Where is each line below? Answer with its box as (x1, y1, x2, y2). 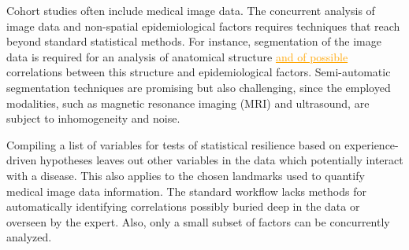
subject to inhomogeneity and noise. (6, 110, 180, 127)
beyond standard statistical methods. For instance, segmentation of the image (6, 33, 381, 50)
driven (6, 152, 37, 168)
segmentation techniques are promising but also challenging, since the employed (6, 79, 391, 95)
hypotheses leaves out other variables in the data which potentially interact (39, 152, 403, 168)
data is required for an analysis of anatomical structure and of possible (6, 48, 348, 64)
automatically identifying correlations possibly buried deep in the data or (6, 198, 360, 215)
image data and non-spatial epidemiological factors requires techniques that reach (6, 17, 400, 34)
